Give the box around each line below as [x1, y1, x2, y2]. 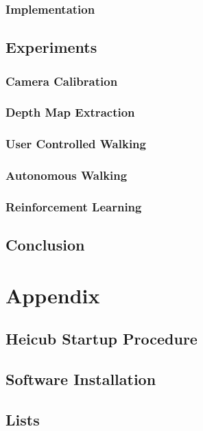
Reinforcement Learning [5, 198, 142, 215]
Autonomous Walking [5, 167, 128, 184]
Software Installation [5, 369, 156, 390]
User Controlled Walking [5, 135, 146, 152]
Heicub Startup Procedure [5, 328, 198, 349]
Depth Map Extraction [5, 104, 135, 121]
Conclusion [5, 234, 85, 255]
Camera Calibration [5, 72, 118, 89]
